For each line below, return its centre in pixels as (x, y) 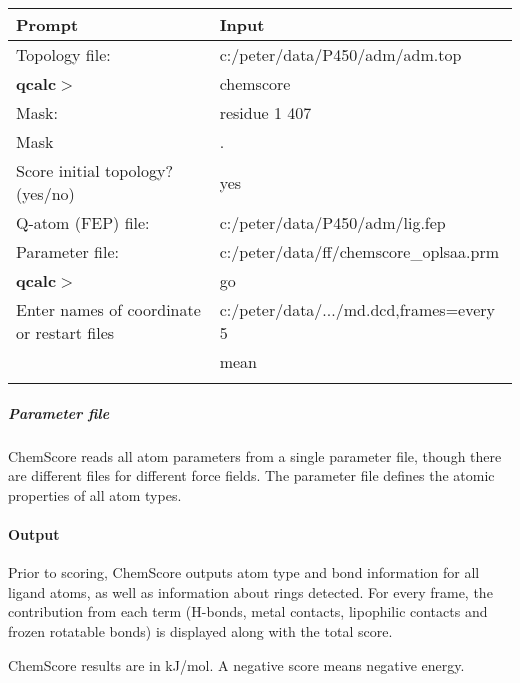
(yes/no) (45, 193)
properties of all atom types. (95, 494)
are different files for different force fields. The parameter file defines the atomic (251, 475)
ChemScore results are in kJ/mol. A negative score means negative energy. (236, 664)
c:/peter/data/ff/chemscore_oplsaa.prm (359, 251)
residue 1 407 (265, 112)
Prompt (47, 24)
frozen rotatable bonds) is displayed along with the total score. (200, 630)
